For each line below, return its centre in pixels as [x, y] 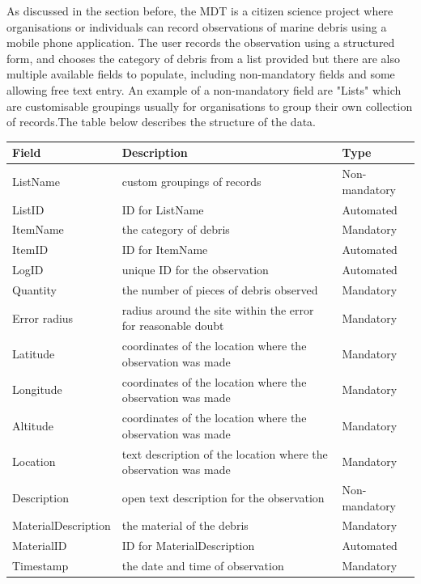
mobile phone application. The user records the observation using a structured [201, 42]
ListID [28, 209]
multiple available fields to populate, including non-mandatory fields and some [201, 74]
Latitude [34, 353]
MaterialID [40, 546]
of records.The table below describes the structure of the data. [161, 122]
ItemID [30, 250]
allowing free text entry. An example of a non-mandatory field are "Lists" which [204, 89]
